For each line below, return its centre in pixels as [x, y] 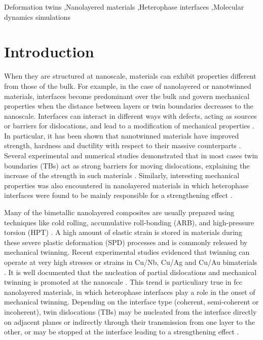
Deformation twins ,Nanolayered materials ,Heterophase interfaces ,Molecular [124, 7]
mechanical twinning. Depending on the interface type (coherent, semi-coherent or [131, 302]
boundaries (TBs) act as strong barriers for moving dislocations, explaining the [127, 165]
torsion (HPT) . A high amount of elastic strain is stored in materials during [123, 232]
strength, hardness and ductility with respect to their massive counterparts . [123, 145]
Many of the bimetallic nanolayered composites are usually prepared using [119, 212]
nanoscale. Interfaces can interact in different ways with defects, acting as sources [130, 115]
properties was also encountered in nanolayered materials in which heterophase [126, 185]
